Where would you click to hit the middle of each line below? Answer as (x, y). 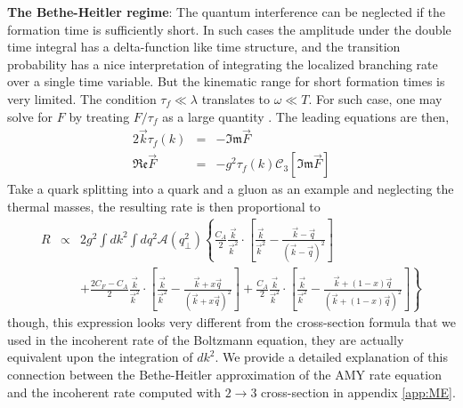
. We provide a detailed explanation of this (331, 357)
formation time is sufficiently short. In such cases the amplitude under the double (229, 29)
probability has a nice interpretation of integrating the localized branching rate (223, 64)
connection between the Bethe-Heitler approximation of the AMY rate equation (224, 374)
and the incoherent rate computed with (114, 392)
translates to (236, 98)
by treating (99, 116)
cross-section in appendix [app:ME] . (358, 392)
